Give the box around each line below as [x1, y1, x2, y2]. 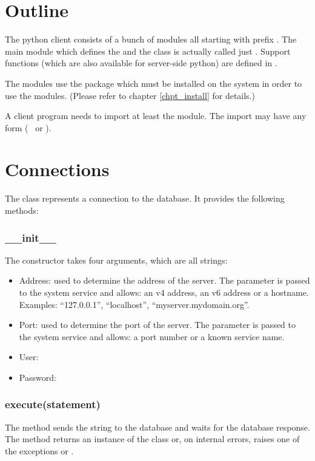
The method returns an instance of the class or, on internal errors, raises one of [5, 432, 300, 445]
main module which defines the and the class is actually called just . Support [5, 44, 291, 57]
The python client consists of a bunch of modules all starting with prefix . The [5, 33, 297, 46]
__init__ [5, 230, 57, 245]
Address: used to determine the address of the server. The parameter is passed [19, 274, 310, 287]
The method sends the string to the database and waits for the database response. [5, 420, 310, 433]
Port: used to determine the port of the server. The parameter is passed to [19, 318, 296, 331]
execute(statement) [5, 397, 101, 412]
